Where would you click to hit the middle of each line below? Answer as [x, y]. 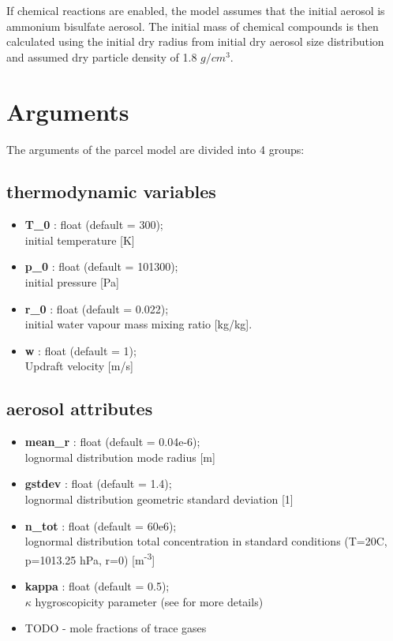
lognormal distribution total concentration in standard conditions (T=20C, [206, 541]
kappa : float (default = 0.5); [97, 586]
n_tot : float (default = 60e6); [101, 525]
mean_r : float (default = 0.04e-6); [112, 442]
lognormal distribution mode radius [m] [120, 457]
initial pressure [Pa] [72, 282]
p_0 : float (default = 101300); [101, 266]
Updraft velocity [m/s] [79, 366]
